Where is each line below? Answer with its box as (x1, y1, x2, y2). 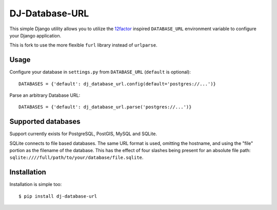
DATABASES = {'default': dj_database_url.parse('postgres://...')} (18, 104, 192, 110)
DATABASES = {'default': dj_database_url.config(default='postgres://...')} (18, 81, 216, 87)
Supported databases (9, 117, 81, 126)
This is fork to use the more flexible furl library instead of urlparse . (9, 42, 157, 48)
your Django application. (9, 32, 62, 38)
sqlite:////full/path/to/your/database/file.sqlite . (9, 154, 144, 161)
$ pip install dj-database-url (18, 193, 97, 199)
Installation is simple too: (9, 181, 62, 187)
